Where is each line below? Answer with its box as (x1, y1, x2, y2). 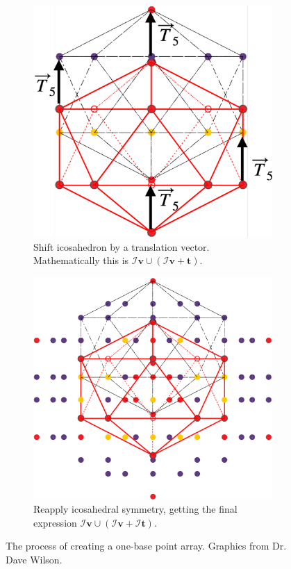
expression (33, 515, 77, 529)
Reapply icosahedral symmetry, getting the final (33, 502, 238, 516)
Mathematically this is (33, 253, 129, 267)
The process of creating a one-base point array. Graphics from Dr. (6, 538, 287, 553)
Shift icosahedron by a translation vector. (33, 239, 210, 254)
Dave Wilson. (6, 552, 63, 566)
